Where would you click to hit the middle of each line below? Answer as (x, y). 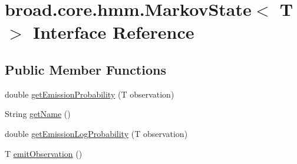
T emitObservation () (44, 153)
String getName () (38, 114)
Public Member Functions (85, 69)
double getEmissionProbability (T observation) (90, 94)
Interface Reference (114, 32)
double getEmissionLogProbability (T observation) (96, 133)
